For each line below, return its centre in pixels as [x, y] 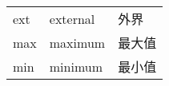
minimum [76, 66]
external [72, 18]
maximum [77, 42]
